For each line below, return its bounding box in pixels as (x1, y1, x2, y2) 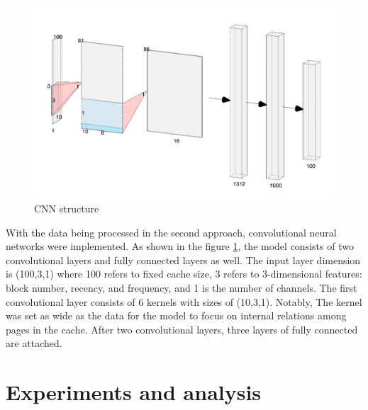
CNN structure (34, 201, 99, 216)
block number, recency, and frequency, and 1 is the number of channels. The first (6, 280, 357, 295)
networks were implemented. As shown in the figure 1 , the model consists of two (6, 239, 354, 254)
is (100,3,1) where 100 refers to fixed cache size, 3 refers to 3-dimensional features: (6, 266, 362, 281)
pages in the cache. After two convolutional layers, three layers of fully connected (6, 321, 358, 336)
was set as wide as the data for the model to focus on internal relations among (6, 308, 347, 323)
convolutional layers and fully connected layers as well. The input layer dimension (6, 252, 361, 267)
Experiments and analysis (6, 377, 262, 406)
